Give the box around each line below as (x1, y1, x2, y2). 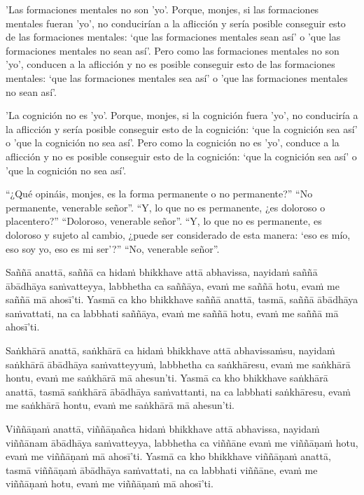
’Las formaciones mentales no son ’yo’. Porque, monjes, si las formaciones (6, 2, 319, 16)
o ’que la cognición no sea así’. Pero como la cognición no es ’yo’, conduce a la (6, 135, 339, 150)
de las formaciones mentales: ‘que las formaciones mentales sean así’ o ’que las (6, 29, 341, 44)
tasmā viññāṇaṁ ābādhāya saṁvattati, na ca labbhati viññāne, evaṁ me (6, 462, 318, 477)
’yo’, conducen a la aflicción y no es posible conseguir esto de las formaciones (6, 57, 335, 71)
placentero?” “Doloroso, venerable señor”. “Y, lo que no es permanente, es (6, 214, 322, 228)
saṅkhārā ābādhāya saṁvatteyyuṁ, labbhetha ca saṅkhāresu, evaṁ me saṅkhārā (6, 356, 351, 371)
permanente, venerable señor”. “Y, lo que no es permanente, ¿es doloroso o (6, 200, 325, 214)
